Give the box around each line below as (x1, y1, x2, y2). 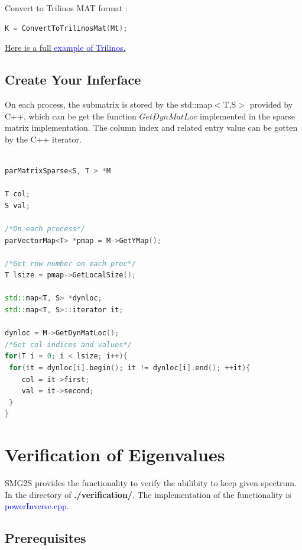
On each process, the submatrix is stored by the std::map (5, 98, 212, 110)
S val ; (5, 201, 30, 210)
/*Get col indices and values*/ (5, 340, 132, 349)
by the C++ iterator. (5, 132, 82, 145)
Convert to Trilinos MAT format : (5, 2, 128, 14)
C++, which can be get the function (5, 109, 137, 122)
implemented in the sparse (200, 109, 295, 122)
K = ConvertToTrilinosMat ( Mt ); (5, 24, 128, 33)
